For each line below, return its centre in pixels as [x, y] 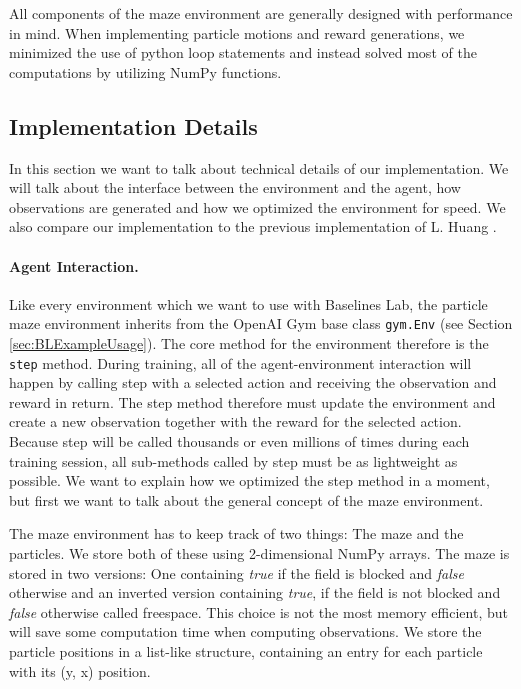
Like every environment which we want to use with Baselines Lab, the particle [248, 303]
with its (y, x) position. [80, 670]
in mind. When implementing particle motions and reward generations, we [237, 32]
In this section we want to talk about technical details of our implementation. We [259, 167]
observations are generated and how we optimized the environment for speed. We [257, 206]
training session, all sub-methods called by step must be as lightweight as [233, 460]
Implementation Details [133, 125]
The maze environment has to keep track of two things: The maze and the [236, 533]
